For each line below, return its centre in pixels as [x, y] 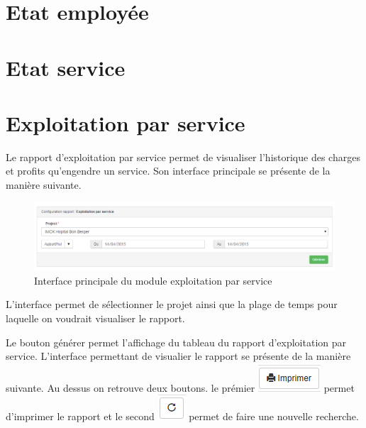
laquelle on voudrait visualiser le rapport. [95, 318]
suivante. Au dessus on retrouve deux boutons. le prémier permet [180, 387]
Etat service [66, 67]
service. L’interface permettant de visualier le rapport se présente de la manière [178, 356]
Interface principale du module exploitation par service [153, 280]
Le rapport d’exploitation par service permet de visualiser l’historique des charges [183, 157]
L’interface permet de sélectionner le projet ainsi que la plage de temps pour [172, 304]
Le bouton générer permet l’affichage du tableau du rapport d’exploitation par [176, 342]
